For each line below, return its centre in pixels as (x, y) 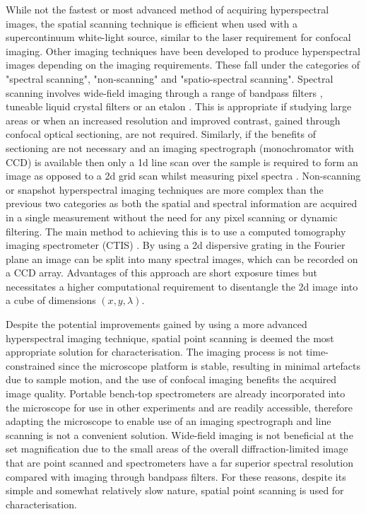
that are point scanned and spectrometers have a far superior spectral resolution (179, 462)
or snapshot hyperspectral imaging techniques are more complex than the (165, 189)
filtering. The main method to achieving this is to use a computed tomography (176, 231)
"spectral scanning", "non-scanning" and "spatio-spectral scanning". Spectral (170, 78)
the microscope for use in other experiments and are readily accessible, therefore (179, 407)
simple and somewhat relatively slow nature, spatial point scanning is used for (175, 490)
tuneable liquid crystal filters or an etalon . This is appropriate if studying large (179, 106)
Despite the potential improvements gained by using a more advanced (157, 324)
